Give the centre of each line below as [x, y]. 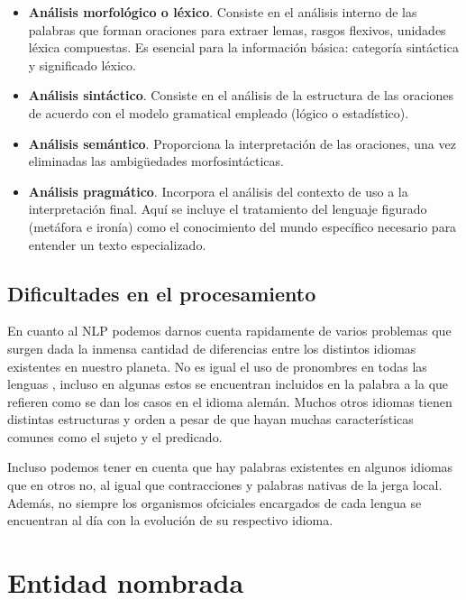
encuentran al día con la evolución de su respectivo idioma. [170, 520]
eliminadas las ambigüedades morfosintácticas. [156, 161]
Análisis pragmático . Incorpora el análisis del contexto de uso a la [218, 191]
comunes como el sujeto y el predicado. [115, 436]
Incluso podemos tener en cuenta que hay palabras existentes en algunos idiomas [230, 467]
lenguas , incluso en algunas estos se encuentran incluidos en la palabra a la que [228, 384]
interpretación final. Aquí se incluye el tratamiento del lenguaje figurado [228, 209]
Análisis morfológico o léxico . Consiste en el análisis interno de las [223, 12]
